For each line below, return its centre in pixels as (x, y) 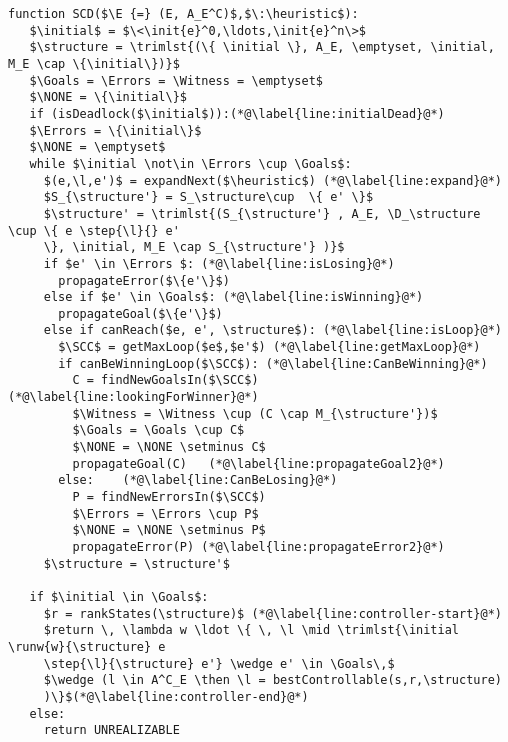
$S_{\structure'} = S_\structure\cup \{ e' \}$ (208, 197)
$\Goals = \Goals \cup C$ (158, 430)
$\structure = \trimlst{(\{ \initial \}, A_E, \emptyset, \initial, (262, 47)
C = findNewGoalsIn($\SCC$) (165, 380)
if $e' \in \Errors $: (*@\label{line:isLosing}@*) (219, 263)
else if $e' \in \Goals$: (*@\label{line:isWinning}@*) (233, 297)
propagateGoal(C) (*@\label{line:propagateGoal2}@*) (258, 463)
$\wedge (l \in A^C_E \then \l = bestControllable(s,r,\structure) (272, 680)
